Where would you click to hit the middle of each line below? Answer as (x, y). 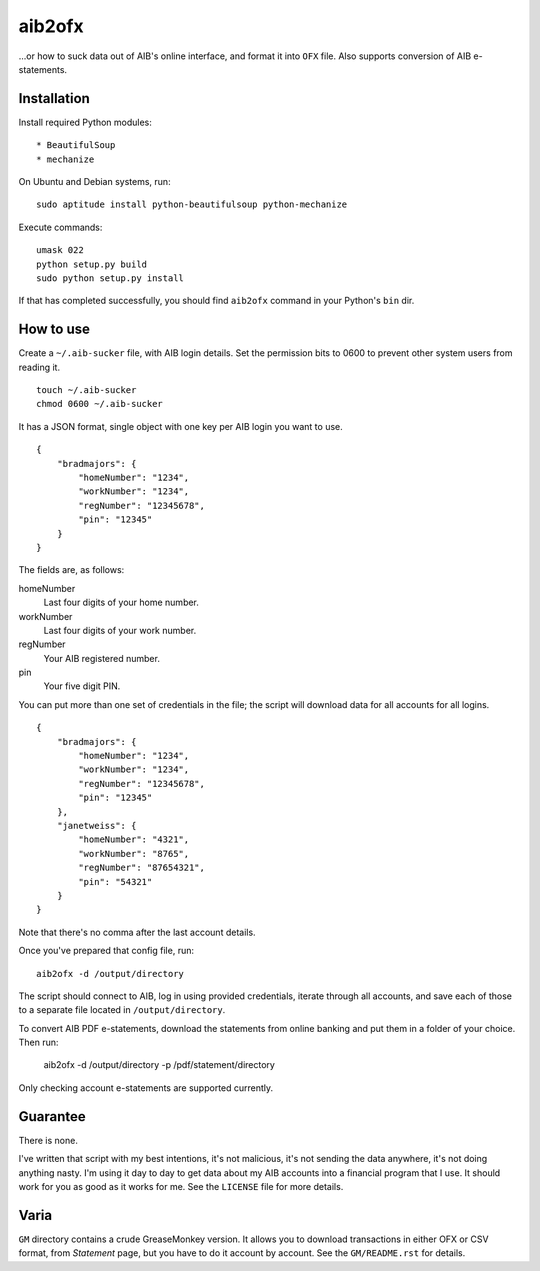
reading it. (39, 367)
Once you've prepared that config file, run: (106, 951)
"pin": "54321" (115, 881)
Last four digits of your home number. (121, 602)
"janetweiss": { (96, 825)
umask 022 (60, 250)
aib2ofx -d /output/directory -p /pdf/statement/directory (159, 1065)
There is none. (48, 1140)
